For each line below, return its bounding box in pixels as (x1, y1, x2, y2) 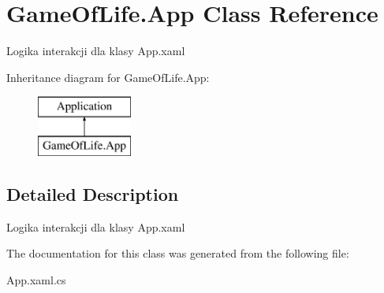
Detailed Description (6, 181, 179, 206)
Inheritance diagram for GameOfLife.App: (6, 69, 210, 85)
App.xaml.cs (6, 271, 66, 287)
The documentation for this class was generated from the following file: (6, 245, 349, 261)
